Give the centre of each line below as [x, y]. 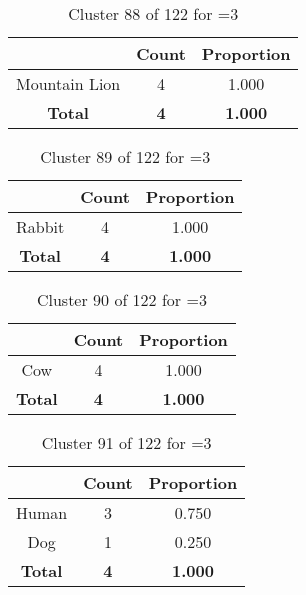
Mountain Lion [68, 83]
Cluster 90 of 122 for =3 [121, 299]
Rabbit [40, 226]
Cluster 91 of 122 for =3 [126, 442]
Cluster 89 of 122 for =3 [125, 156]
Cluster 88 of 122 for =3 [153, 13]
